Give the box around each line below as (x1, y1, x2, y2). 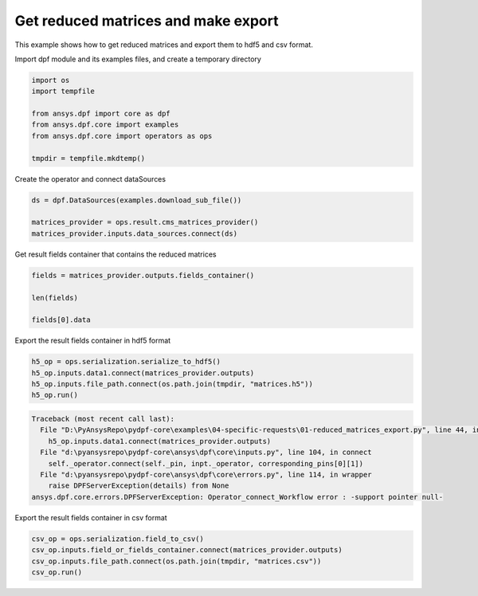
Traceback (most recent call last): (31, 414, 175, 424)
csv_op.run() (31, 567, 83, 577)
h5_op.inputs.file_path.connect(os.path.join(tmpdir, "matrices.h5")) (31, 379, 314, 389)
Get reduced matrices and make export (14, 12, 279, 29)
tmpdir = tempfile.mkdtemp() (31, 154, 146, 163)
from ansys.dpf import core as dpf (31, 109, 170, 119)
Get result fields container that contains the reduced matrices (14, 249, 217, 259)
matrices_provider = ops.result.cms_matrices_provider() (31, 218, 259, 227)
